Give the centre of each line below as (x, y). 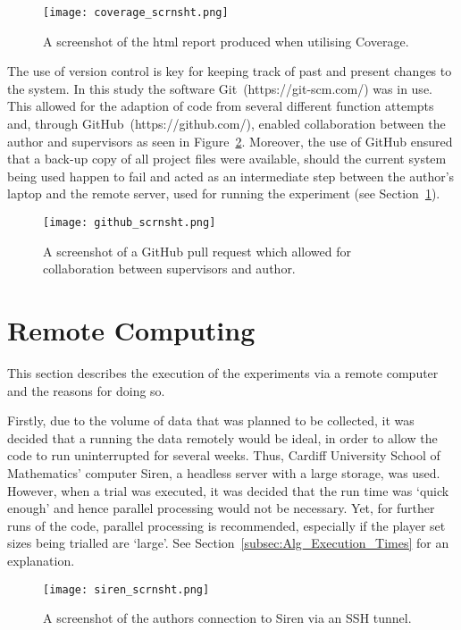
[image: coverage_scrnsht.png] (136, 13)
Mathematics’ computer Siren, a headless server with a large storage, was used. (224, 472)
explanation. (41, 560)
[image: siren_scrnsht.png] (126, 589)
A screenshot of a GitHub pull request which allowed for (197, 251)
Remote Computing (131, 330)
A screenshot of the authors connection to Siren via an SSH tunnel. (227, 618)
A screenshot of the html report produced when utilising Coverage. (226, 41)
